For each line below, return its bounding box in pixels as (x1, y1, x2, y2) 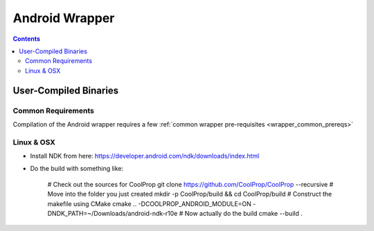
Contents (12, 35, 41, 43)
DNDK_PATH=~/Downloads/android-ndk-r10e (47, 209, 178, 217)
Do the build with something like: (30, 165, 124, 173)
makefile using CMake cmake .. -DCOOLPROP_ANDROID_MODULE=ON (47, 199, 252, 207)
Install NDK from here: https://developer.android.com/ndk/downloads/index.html (30, 152, 260, 160)
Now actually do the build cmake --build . (184, 209, 303, 217)
